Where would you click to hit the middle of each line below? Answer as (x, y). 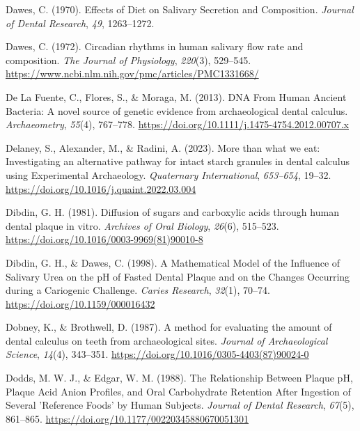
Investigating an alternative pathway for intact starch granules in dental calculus (178, 161)
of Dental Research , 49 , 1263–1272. (80, 23)
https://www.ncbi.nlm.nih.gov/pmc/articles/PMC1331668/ (132, 73)
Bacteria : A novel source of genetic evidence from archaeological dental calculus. (177, 110)
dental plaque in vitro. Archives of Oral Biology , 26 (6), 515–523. (142, 225)
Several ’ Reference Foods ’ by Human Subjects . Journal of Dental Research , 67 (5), (180, 405)
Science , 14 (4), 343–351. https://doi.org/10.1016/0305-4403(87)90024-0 (157, 354)
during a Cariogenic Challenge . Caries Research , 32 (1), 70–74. (138, 290)
